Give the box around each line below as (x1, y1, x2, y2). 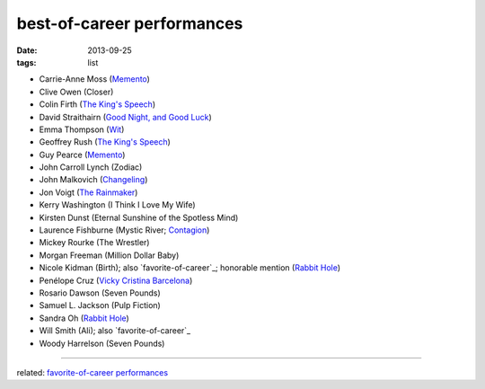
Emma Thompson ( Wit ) (39, 124, 125, 135)
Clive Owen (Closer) (39, 86, 114, 97)
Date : (16, 45, 38, 56)
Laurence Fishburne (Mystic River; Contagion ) (39, 225, 210, 235)
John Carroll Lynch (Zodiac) (39, 162, 143, 172)
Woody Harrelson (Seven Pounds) (39, 338, 165, 349)
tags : (16, 57, 37, 67)
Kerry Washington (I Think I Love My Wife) (39, 199, 197, 210)
